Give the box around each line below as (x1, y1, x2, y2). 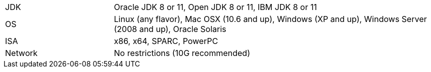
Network (5, 48, 38, 58)
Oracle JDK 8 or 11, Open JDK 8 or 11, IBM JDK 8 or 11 (114, 2, 317, 12)
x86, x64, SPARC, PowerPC (114, 36, 218, 46)
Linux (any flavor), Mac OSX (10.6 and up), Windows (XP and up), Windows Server (114, 14, 427, 24)
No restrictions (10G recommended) (114, 48, 250, 58)
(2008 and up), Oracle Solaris (114, 24, 226, 34)
